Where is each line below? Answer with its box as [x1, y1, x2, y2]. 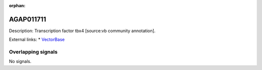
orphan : [9, 3, 26, 8]
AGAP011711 [9, 15, 46, 23]
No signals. [9, 58, 32, 64]
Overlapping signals [9, 48, 58, 55]
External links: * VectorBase [9, 36, 65, 43]
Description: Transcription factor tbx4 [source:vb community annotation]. [9, 28, 156, 34]
